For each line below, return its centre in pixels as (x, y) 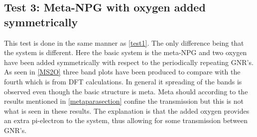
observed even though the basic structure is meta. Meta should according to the (126, 91)
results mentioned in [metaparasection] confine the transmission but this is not (124, 101)
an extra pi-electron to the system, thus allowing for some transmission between (126, 120)
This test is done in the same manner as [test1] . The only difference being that (124, 42)
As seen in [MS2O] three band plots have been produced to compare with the (122, 72)
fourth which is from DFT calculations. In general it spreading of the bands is (123, 81)
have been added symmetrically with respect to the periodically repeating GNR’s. (129, 62)
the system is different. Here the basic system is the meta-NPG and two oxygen (126, 52)
